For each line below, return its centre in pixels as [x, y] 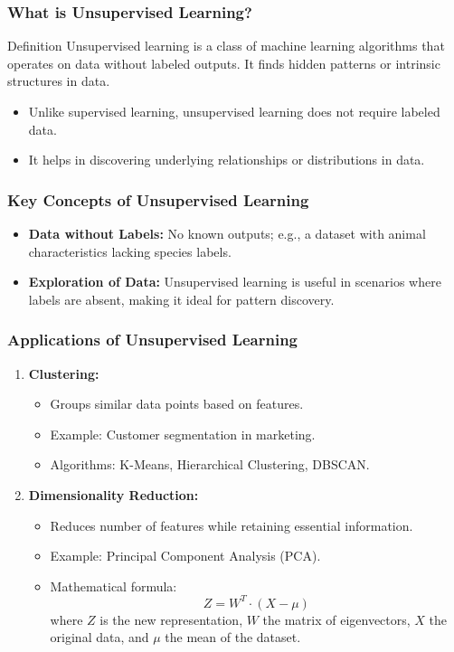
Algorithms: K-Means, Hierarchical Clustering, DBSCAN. [210, 464]
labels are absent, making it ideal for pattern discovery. [181, 299]
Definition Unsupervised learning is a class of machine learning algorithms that [226, 46]
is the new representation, [171, 619]
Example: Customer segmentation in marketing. [183, 434]
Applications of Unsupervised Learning [153, 340]
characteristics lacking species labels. [130, 251]
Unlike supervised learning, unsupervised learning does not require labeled [234, 111]
